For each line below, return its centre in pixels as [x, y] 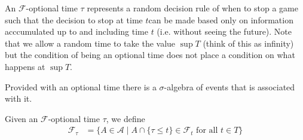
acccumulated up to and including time [76, 31]
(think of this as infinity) [248, 43]
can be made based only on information [221, 19]
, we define [126, 118]
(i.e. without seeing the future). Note [224, 31]
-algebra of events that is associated [229, 86]
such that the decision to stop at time [74, 19]
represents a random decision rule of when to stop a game [192, 8]
